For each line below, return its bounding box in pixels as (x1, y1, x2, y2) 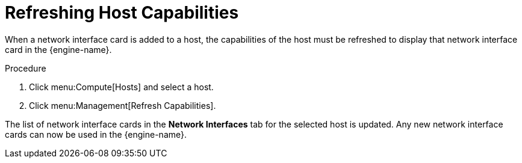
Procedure (5, 63, 46, 73)
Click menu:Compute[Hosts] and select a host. (29, 81, 214, 92)
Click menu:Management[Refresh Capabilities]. (29, 100, 216, 111)
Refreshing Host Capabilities (5, 2, 239, 23)
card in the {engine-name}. (5, 44, 112, 55)
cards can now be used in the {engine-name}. (5, 129, 187, 140)
